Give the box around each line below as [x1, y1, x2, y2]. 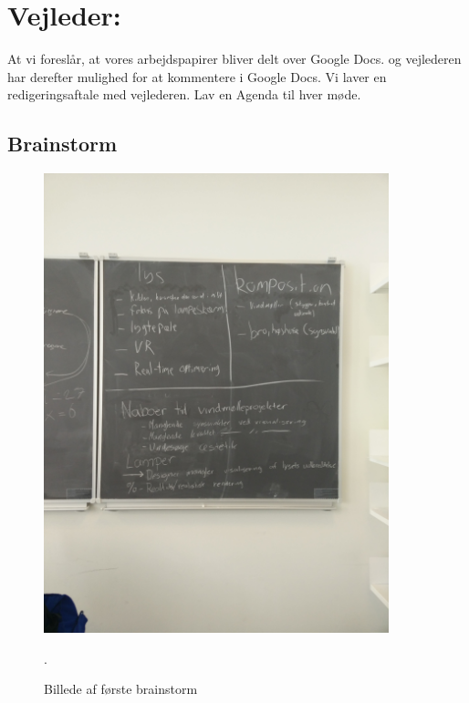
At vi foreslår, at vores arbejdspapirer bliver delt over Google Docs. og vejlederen [7, 49, 462, 68]
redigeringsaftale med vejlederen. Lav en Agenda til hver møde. [7, 85, 361, 104]
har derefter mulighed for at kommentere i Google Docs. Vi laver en [7, 67, 387, 86]
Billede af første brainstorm [44, 679, 198, 698]
